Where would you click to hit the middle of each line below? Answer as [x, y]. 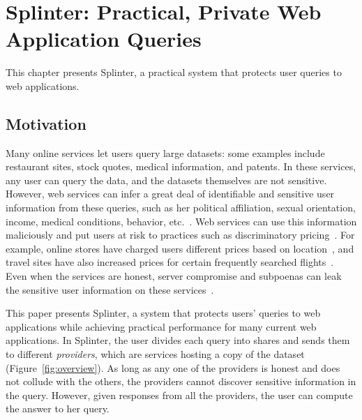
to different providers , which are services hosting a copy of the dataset [155, 354]
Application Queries [104, 39]
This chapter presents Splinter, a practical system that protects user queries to [174, 72]
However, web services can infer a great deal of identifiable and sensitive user [170, 194]
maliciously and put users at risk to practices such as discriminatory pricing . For [180, 235]
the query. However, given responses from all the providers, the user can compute [179, 395]
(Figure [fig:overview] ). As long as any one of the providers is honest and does [173, 367]
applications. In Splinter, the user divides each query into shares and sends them [178, 340]
